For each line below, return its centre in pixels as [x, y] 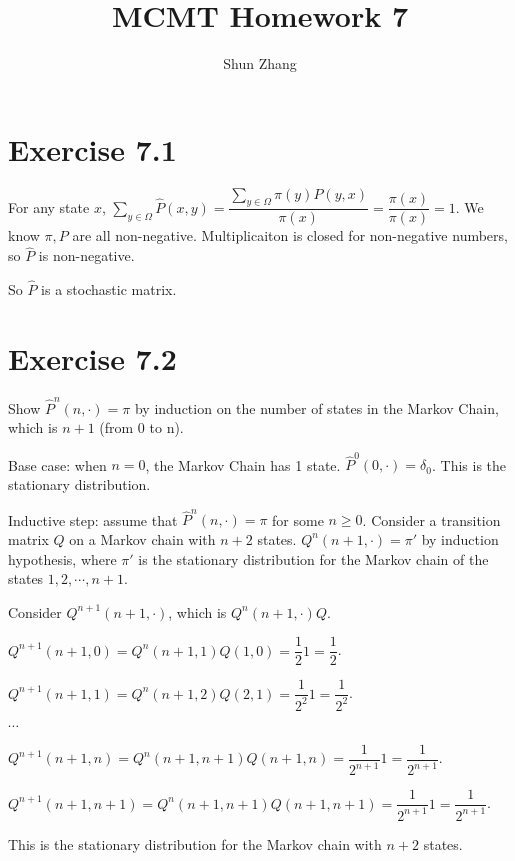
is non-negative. [86, 255]
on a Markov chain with [142, 538]
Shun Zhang [260, 63]
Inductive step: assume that [93, 519]
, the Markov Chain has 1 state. [243, 464]
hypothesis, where [62, 558]
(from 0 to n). [141, 427]
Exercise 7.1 [92, 148]
